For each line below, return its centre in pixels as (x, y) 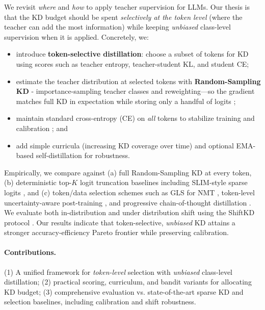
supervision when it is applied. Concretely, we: (76, 36)
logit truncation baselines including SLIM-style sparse (164, 182)
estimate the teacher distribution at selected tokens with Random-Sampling (138, 81)
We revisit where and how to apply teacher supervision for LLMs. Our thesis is (127, 7)
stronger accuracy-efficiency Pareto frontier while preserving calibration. (116, 232)
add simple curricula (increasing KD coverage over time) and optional (125, 145)
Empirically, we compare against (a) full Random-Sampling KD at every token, (128, 172)
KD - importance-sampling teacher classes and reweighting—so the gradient (135, 91)
